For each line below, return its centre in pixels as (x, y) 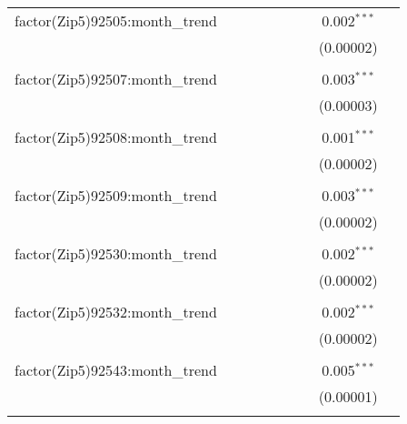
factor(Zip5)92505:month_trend (116, 20)
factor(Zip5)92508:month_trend (116, 137)
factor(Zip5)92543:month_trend (116, 370)
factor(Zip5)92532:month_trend (116, 312)
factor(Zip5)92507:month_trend (116, 79)
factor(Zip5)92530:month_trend (116, 253)
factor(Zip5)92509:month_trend (116, 195)
